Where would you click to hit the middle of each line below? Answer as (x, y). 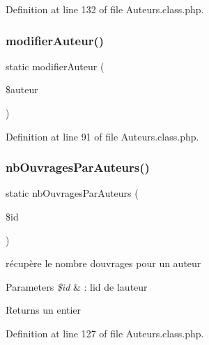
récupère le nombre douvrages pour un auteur (103, 263)
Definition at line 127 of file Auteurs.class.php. (105, 333)
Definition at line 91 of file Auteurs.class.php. (102, 136)
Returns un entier (44, 310)
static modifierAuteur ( (55, 66)
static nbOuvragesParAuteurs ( (72, 193)
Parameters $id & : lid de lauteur (77, 286)
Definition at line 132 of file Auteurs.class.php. (105, 9)
